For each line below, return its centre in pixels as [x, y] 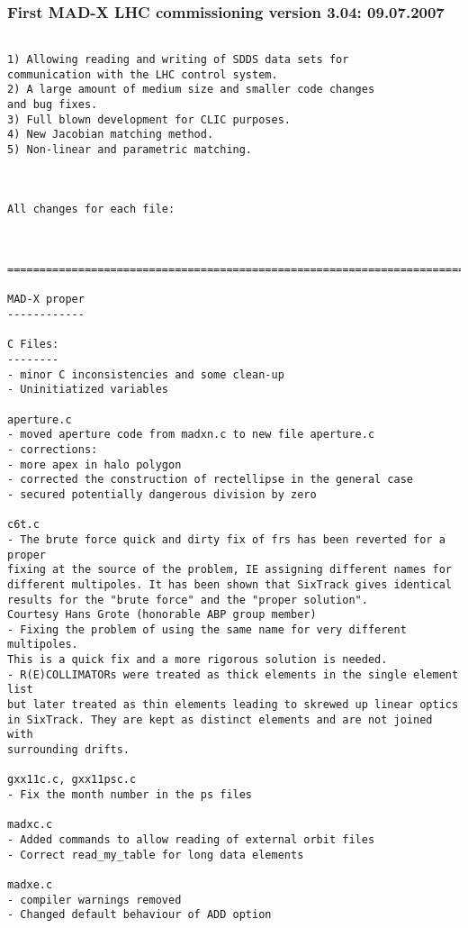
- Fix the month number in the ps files [130, 795]
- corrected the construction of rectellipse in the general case [211, 480]
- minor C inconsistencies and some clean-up [146, 374]
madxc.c [30, 825]
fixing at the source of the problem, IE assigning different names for [229, 570]
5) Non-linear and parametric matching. [130, 149]
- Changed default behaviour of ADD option [139, 915]
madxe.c [30, 884]
